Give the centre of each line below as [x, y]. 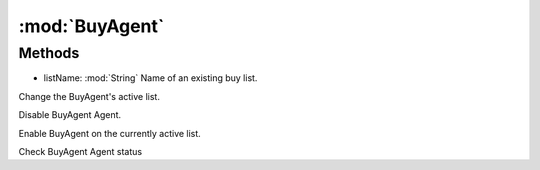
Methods [49, 53]
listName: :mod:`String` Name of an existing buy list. [150, 78]
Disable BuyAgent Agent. [70, 115]
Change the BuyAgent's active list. [89, 96]
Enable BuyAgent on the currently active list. [110, 133]
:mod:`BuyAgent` [91, 26]
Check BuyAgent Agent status [80, 151]
